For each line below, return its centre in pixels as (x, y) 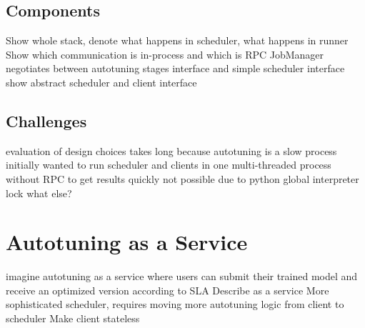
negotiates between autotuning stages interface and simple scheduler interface (175, 68)
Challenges (46, 120)
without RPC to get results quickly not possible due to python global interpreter (182, 178)
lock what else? (39, 193)
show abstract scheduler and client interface (101, 82)
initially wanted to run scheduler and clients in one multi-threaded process (169, 165)
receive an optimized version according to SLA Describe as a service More (167, 290)
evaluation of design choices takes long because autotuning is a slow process (171, 150)
